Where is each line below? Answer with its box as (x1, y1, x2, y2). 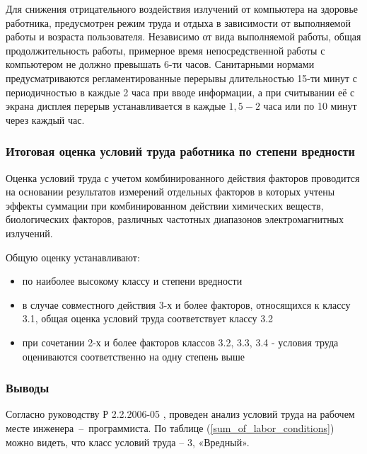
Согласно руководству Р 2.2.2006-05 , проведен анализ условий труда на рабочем (6, 407, 355, 421)
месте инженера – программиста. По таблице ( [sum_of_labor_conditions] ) (6, 420, 334, 435)
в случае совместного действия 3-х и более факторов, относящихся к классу (22, 297, 351, 312)
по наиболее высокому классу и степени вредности (22, 273, 243, 288)
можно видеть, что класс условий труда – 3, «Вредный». (6, 434, 250, 449)
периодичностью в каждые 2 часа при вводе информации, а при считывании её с (6, 84, 355, 99)
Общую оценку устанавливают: (6, 249, 140, 264)
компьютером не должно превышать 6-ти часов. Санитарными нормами (6, 57, 315, 72)
